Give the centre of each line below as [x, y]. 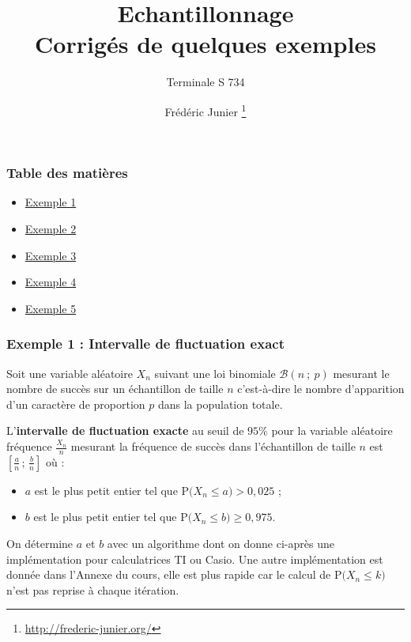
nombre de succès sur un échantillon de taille [115, 389]
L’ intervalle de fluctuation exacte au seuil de [125, 431]
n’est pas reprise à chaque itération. [93, 589]
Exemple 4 [51, 282]
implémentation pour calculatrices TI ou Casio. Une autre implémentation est [195, 559]
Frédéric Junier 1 [205, 110]
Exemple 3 [51, 255]
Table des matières [67, 173]
